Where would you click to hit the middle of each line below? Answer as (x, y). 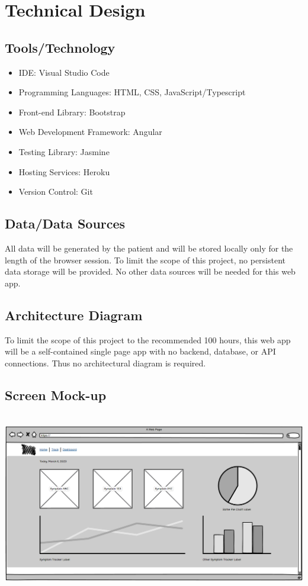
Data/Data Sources (65, 223)
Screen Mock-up (56, 395)
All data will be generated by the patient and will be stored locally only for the (149, 248)
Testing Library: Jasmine (64, 151)
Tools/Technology (60, 47)
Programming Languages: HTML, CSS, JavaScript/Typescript (132, 92)
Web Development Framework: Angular (90, 132)
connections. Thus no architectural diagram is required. (105, 363)
